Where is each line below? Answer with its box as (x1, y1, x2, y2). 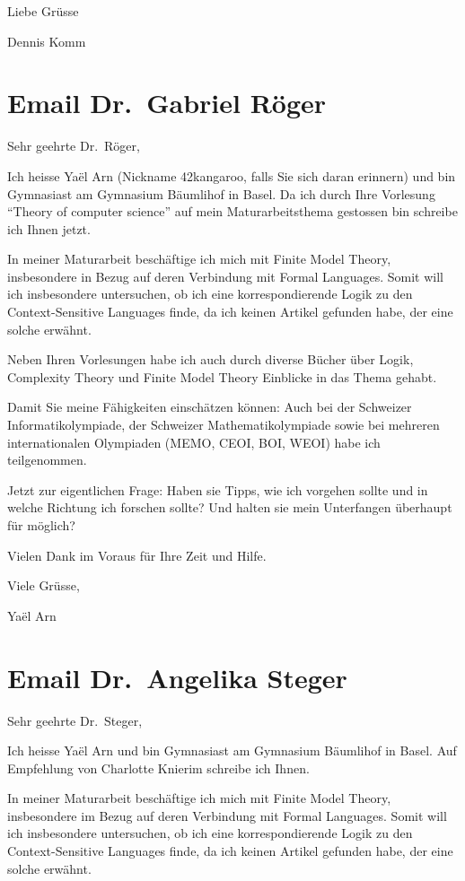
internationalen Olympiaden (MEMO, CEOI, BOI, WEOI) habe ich (7, 432, 381, 451)
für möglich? (7, 516, 75, 534)
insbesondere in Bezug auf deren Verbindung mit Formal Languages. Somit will (7, 266, 443, 285)
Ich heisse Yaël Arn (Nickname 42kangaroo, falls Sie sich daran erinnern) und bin (7, 166, 456, 185)
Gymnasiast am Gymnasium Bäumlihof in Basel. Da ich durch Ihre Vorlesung (7, 184, 435, 203)
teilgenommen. (7, 450, 87, 469)
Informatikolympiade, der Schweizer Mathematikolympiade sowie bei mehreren (7, 415, 440, 434)
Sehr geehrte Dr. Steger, (7, 711, 143, 729)
